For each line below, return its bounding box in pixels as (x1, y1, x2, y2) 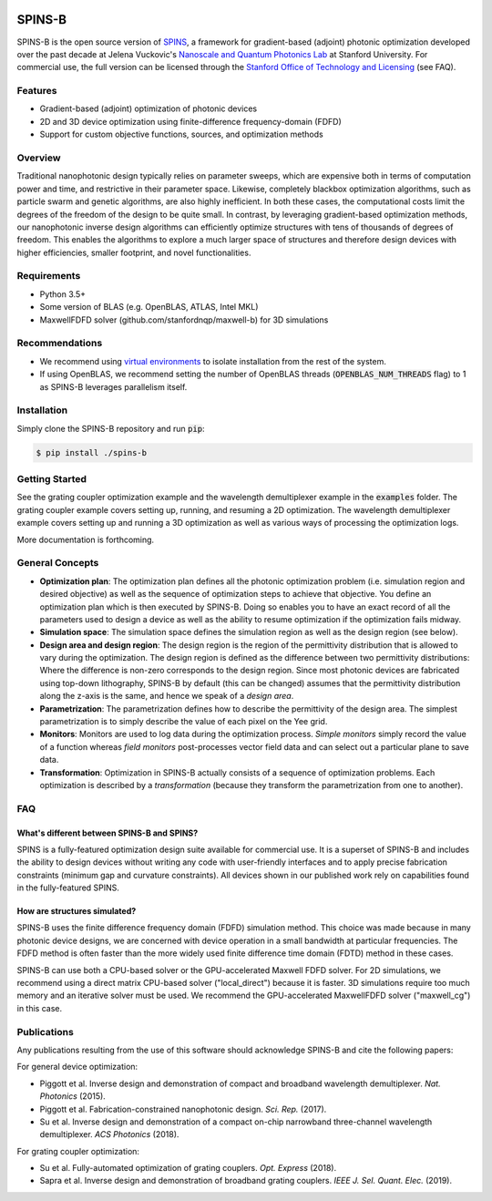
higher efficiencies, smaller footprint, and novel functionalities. (16, 247, 251, 258)
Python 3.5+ (39, 288, 87, 300)
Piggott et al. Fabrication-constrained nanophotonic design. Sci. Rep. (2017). (39, 1103, 327, 1114)
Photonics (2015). (39, 1091, 107, 1102)
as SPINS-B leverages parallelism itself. (39, 381, 188, 392)
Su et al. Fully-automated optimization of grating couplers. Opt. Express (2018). (39, 1163, 337, 1174)
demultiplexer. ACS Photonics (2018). (39, 1129, 179, 1140)
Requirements (16, 270, 81, 282)
